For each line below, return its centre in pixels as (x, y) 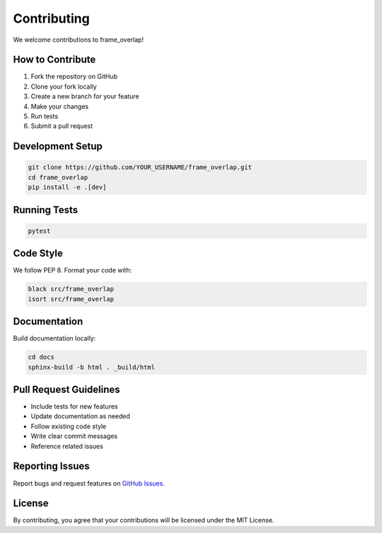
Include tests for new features (74, 406)
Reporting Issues (51, 466)
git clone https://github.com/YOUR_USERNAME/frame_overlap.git (140, 167)
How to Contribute (54, 60)
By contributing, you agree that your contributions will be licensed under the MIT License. (144, 520)
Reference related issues (67, 446)
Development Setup (58, 146)
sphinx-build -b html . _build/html (92, 367)
